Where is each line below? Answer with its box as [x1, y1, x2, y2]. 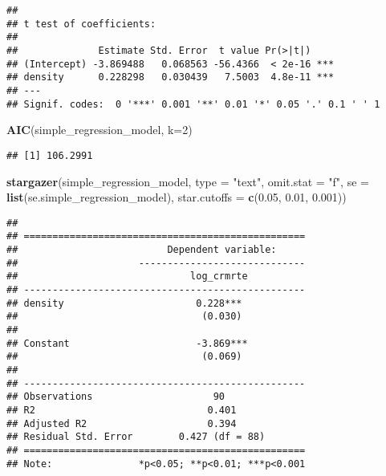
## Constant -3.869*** [6, 337, 248, 349]
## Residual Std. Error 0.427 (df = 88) [6, 431, 266, 443]
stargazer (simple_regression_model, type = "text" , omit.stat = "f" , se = [6, 173, 369, 189]
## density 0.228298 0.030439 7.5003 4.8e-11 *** [6, 71, 335, 83]
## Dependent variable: [6, 244, 277, 255]
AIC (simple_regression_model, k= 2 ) [6, 121, 193, 138]
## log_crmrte [6, 271, 248, 283]
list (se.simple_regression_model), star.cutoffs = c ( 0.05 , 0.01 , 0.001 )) [6, 189, 347, 205]
